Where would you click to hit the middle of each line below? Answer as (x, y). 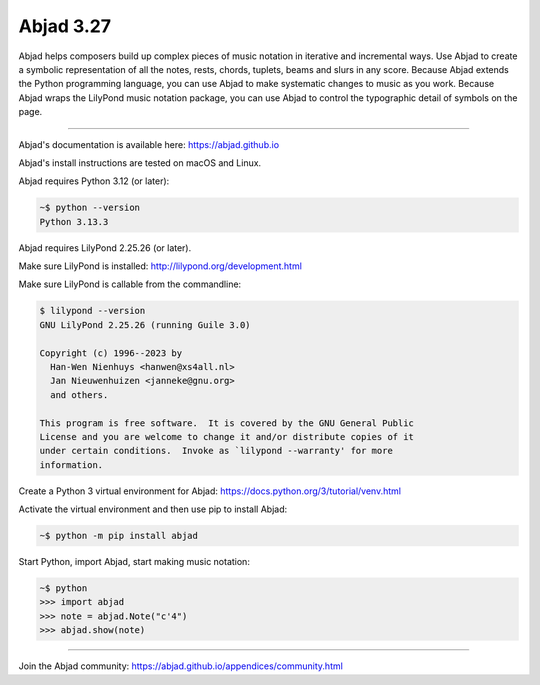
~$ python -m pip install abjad (119, 536)
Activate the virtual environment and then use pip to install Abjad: (153, 509)
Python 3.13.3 (74, 221)
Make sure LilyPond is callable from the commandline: (130, 284)
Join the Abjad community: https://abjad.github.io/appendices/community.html (181, 666)
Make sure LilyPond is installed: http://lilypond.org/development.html (160, 266)
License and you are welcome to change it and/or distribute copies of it (227, 436)
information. (71, 464)
